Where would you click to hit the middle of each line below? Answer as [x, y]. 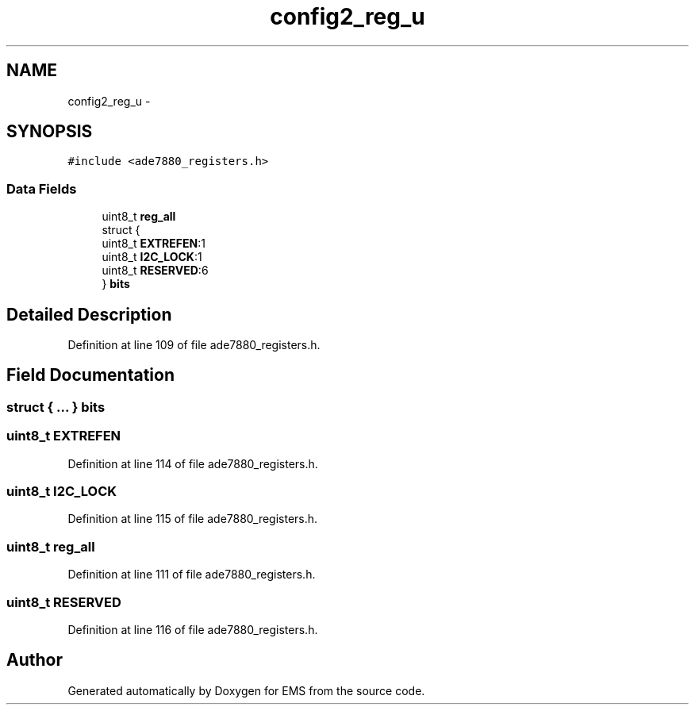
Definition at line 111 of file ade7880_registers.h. [192, 575]
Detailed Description [89, 314]
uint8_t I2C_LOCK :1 [152, 257]
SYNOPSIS [50, 132]
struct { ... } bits [56, 407]
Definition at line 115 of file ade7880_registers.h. [193, 519]
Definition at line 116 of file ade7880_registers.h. [193, 629]
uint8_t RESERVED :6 [155, 271]
